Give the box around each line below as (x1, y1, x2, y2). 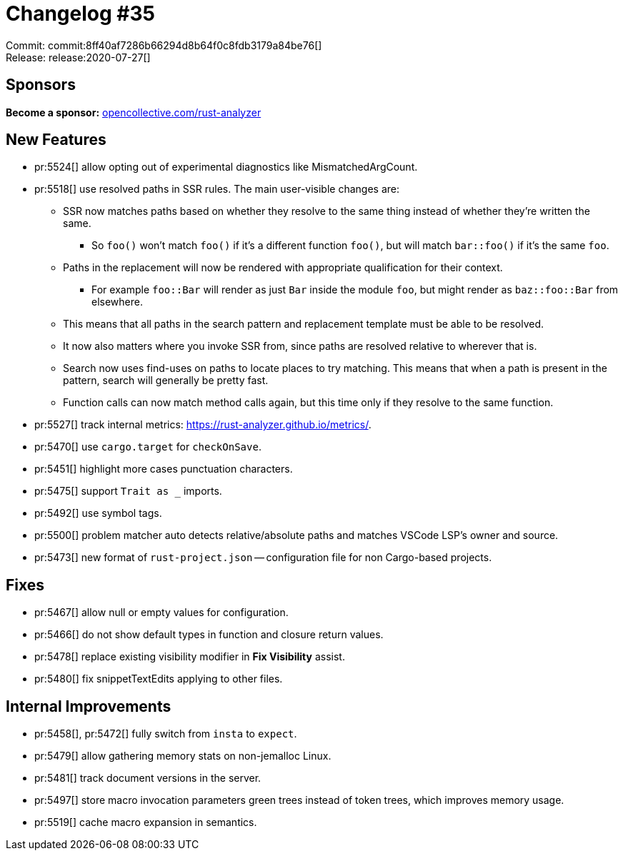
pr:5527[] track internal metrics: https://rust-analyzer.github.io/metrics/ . (34, 418, 372, 431)
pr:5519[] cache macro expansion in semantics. (34, 816, 257, 829)
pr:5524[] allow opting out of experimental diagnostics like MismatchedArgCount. (34, 161, 418, 173)
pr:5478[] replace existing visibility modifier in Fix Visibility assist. (34, 650, 345, 663)
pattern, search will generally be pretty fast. (63, 374, 269, 387)
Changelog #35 (6, 1, 155, 26)
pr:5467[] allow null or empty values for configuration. (34, 606, 289, 619)
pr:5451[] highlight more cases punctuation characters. (34, 463, 293, 475)
